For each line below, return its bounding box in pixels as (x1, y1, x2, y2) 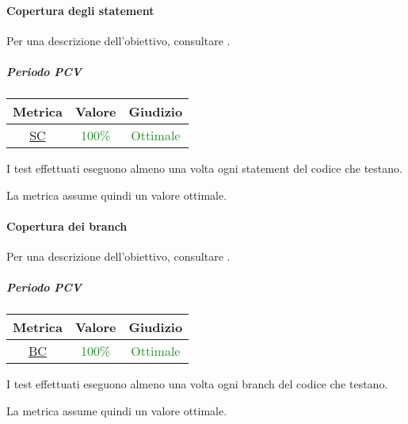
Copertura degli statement (6, 2, 154, 18)
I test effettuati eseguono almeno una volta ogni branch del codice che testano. (6, 376, 388, 392)
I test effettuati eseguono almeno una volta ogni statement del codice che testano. (6, 159, 402, 176)
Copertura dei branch (6, 217, 128, 234)
